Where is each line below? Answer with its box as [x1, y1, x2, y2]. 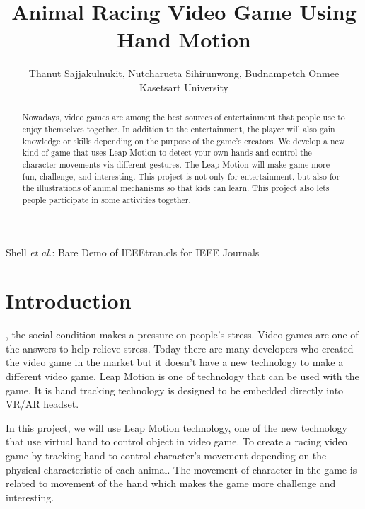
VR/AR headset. [6, 396, 79, 411]
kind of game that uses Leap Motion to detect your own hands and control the [22, 147, 312, 159]
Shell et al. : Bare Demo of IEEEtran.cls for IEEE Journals [6, 244, 260, 259]
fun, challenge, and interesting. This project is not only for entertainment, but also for [22, 170, 340, 182]
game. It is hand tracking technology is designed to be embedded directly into [6, 382, 344, 397]
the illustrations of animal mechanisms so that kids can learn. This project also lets [22, 182, 330, 194]
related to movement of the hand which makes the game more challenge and [6, 476, 336, 491]
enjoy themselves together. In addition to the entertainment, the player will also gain [22, 122, 335, 135]
